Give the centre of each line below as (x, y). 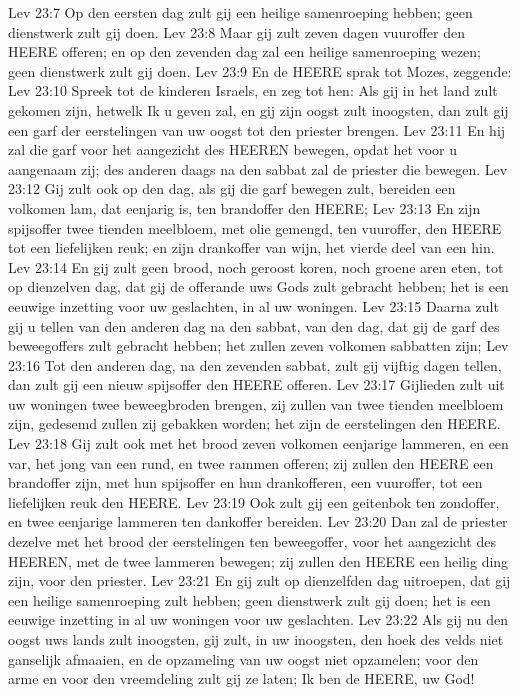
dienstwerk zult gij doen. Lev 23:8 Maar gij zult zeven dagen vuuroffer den (236, 31)
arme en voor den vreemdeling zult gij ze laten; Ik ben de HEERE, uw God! (241, 678)
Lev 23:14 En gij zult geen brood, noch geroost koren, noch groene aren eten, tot (256, 266)
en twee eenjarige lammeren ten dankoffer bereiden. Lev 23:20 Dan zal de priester (258, 521)
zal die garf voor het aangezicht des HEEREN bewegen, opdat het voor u (232, 149)
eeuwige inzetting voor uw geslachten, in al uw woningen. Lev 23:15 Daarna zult (253, 305)
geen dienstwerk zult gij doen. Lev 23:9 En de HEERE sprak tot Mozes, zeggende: (260, 70)
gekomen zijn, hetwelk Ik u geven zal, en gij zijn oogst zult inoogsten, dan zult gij (258, 109)
